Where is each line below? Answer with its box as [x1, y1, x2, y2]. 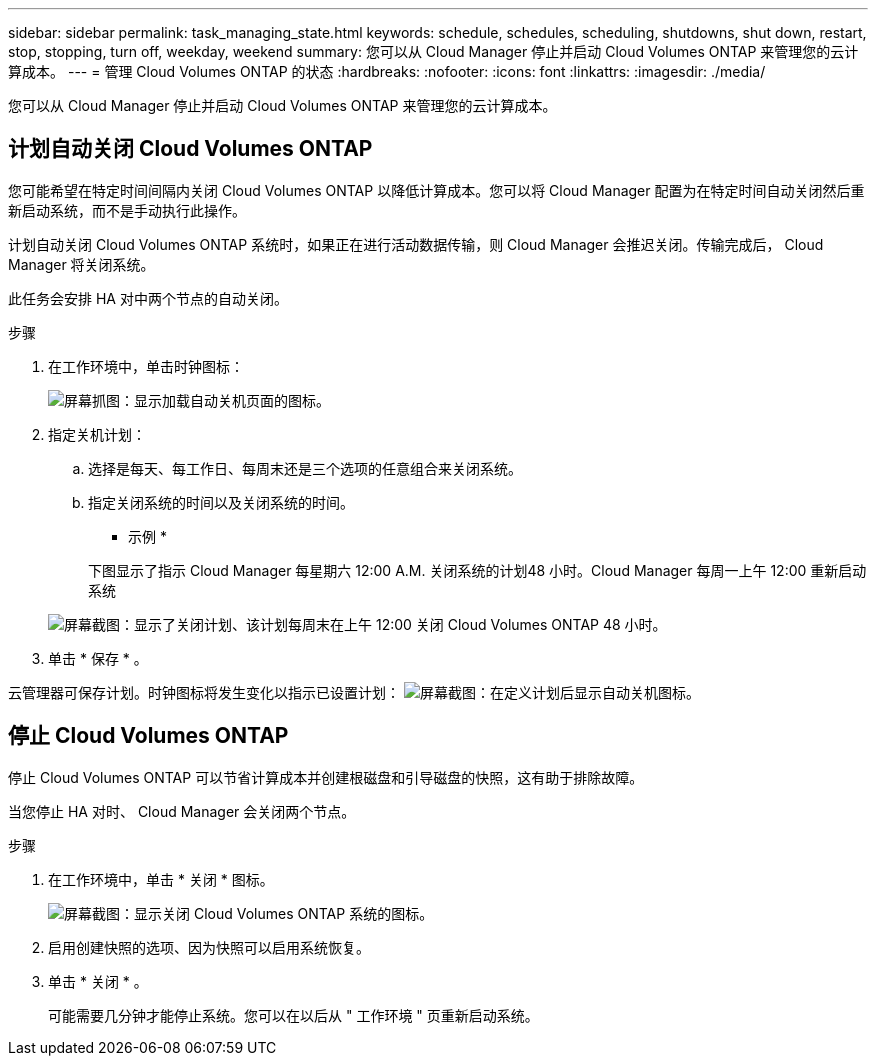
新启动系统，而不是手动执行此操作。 [8, 201, 246, 219]
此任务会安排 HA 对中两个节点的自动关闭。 [8, 289, 288, 307]
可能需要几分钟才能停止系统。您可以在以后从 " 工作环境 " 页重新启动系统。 [48, 1006, 539, 1024]
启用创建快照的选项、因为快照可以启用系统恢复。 [48, 938, 370, 956]
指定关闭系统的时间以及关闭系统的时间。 [88, 493, 354, 511]
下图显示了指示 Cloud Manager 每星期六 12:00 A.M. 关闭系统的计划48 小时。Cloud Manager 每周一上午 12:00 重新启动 [88, 561, 867, 579]
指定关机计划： [48, 425, 146, 443]
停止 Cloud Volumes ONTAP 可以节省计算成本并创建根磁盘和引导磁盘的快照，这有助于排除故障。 [8, 768, 644, 786]
